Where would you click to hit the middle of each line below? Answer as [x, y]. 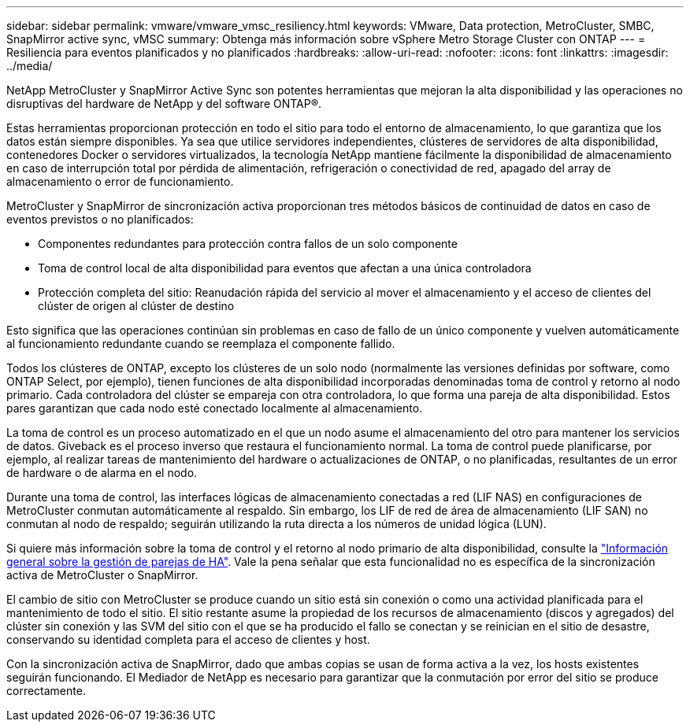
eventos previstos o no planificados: [100, 219]
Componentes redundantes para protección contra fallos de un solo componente [248, 244]
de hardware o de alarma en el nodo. [102, 473]
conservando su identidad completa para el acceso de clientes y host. [188, 639]
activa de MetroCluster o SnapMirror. [102, 575]
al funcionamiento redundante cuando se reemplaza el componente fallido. [201, 344]
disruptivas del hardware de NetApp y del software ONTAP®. [164, 103]
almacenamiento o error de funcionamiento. [120, 181]
